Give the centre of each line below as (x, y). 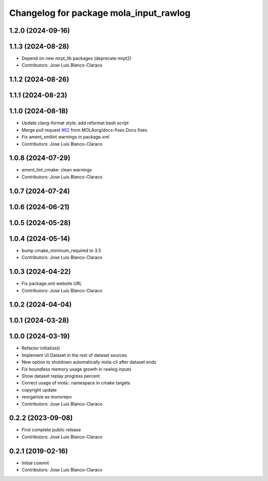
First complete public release (51, 430)
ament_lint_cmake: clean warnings (57, 170)
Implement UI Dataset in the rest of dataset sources (74, 355)
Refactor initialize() (41, 348)
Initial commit (35, 463)
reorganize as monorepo (47, 397)
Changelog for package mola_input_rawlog (100, 13)
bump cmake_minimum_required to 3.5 (61, 250)
